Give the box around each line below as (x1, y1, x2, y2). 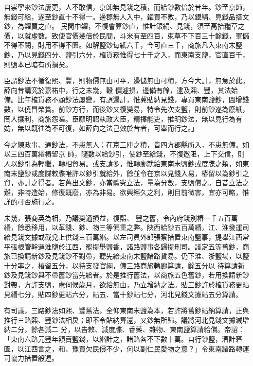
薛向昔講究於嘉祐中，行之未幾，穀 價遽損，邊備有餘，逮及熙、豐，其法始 (4, 85, 238, 95)
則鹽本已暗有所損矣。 (4, 59, 72, 69)
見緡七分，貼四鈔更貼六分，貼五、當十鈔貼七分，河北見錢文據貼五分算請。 (4, 289, 242, 299)
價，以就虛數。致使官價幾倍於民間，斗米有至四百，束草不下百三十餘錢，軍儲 (4, 30, 249, 40)
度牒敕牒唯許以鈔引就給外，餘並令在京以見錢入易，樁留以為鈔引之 (37, 168, 249, 178)
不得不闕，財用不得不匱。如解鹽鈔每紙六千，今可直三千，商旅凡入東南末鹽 (4, 40, 242, 50)
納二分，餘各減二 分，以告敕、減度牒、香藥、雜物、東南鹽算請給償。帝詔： (4, 324, 245, 334)
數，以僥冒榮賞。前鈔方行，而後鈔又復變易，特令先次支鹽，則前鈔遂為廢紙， (4, 104, 249, 114)
